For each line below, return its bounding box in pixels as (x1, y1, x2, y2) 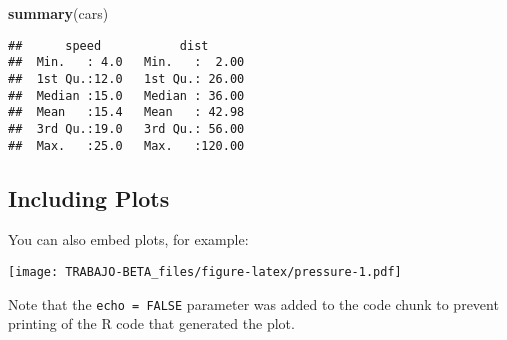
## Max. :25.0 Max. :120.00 (8, 138, 245, 153)
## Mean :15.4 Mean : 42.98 (8, 105, 245, 120)
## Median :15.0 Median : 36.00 (8, 88, 245, 103)
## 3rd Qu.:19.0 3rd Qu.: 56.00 (8, 121, 245, 136)
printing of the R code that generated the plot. (8, 313, 295, 334)
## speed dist (8, 38, 209, 53)
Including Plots (8, 182, 170, 213)
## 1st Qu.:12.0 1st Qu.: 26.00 (8, 71, 245, 86)
